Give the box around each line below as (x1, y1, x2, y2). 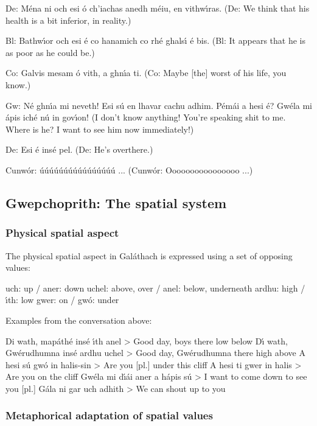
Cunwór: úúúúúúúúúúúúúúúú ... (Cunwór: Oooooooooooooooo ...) (5, 163, 253, 176)
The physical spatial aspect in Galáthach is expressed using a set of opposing (5, 249, 293, 262)
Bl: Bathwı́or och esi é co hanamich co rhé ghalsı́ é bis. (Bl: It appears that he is (5, 34, 305, 47)
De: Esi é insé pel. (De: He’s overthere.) (5, 143, 153, 156)
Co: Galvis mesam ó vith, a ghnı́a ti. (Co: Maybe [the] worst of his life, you (5, 66, 287, 79)
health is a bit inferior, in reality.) (5, 13, 131, 26)
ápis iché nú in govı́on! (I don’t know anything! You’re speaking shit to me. (5, 111, 286, 124)
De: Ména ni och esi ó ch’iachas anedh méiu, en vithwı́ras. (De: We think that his (5, 2, 310, 14)
